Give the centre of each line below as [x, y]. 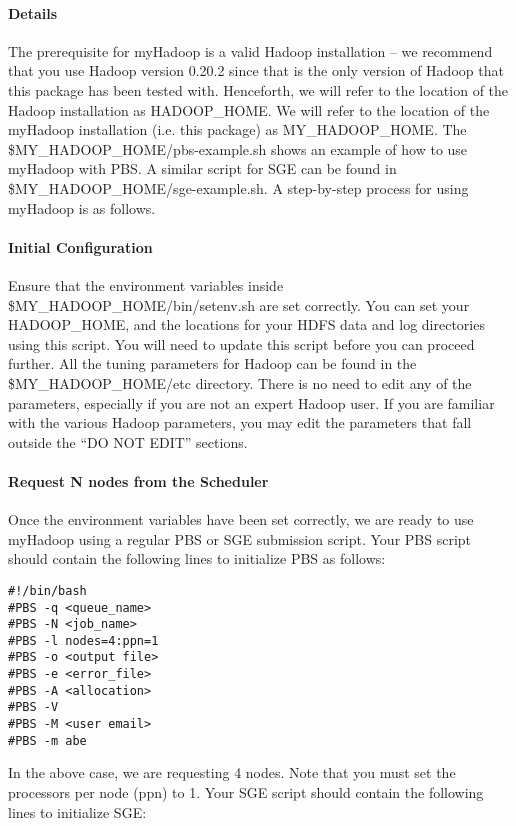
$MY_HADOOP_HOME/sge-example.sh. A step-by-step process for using [238, 187]
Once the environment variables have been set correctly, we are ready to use [241, 519]
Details [33, 12]
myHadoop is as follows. [82, 207]
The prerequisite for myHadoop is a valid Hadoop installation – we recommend [250, 50]
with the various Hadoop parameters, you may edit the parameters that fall [240, 422]
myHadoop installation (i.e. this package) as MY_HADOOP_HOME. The [237, 129]
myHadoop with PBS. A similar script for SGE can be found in [202, 168]
